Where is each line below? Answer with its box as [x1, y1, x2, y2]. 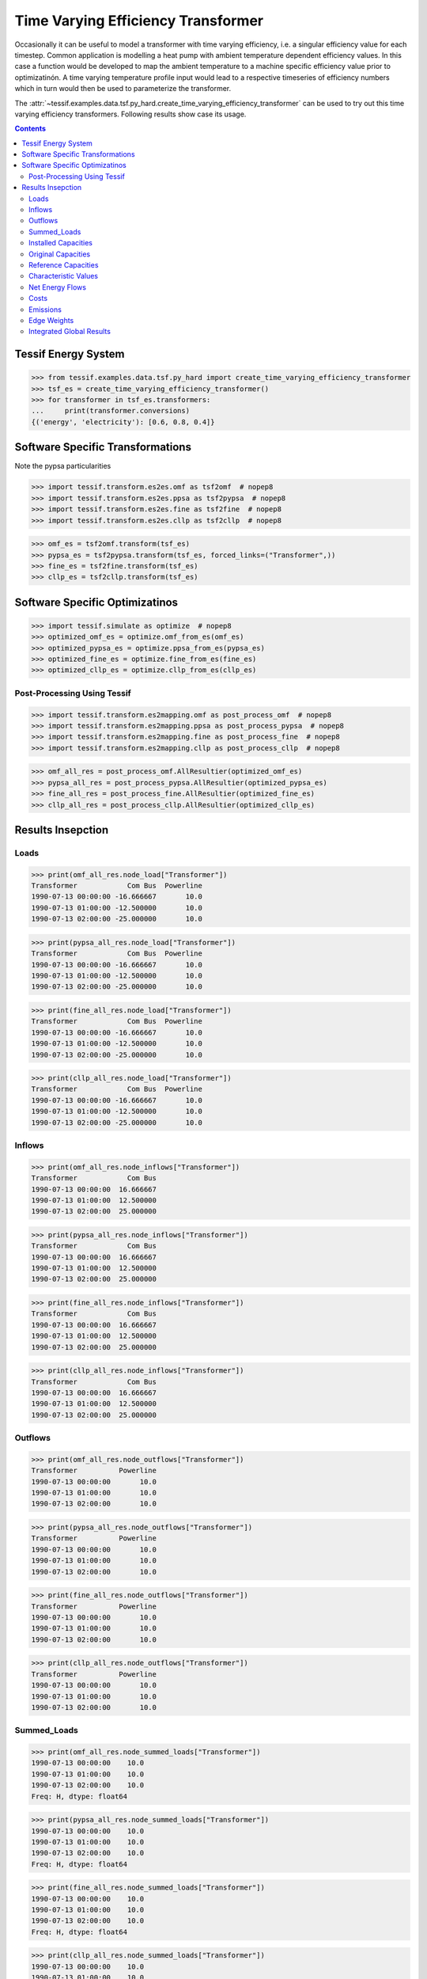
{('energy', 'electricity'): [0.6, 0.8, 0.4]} [31, 417, 215, 427]
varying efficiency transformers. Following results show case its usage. [14, 109, 247, 119]
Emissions [28, 305, 62, 314]
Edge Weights [28, 315, 74, 325]
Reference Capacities [28, 260, 99, 269]
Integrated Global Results [28, 327, 111, 336]
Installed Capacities [28, 238, 93, 248]
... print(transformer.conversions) [31, 406, 190, 416]
